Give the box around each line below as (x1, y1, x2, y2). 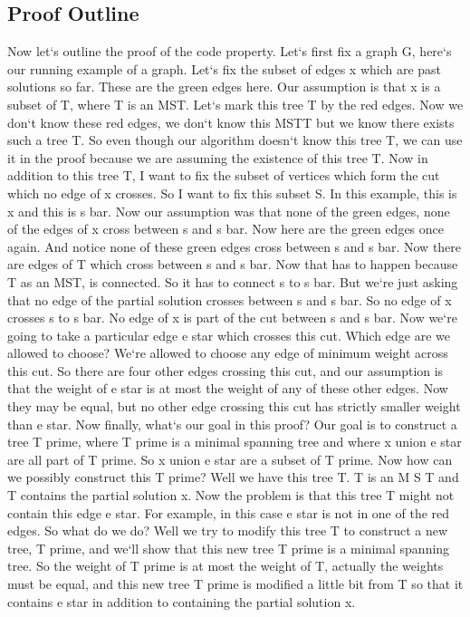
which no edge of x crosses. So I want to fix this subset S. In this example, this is (7, 183, 457, 202)
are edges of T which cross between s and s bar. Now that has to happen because (7, 255, 458, 274)
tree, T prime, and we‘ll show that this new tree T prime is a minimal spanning (7, 538, 450, 557)
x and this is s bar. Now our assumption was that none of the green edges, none (7, 201, 450, 220)
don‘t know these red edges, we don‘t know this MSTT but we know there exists (7, 112, 455, 131)
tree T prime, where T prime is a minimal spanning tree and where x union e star (7, 432, 462, 451)
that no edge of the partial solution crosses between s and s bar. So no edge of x (7, 290, 452, 309)
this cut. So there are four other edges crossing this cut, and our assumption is (7, 361, 444, 380)
